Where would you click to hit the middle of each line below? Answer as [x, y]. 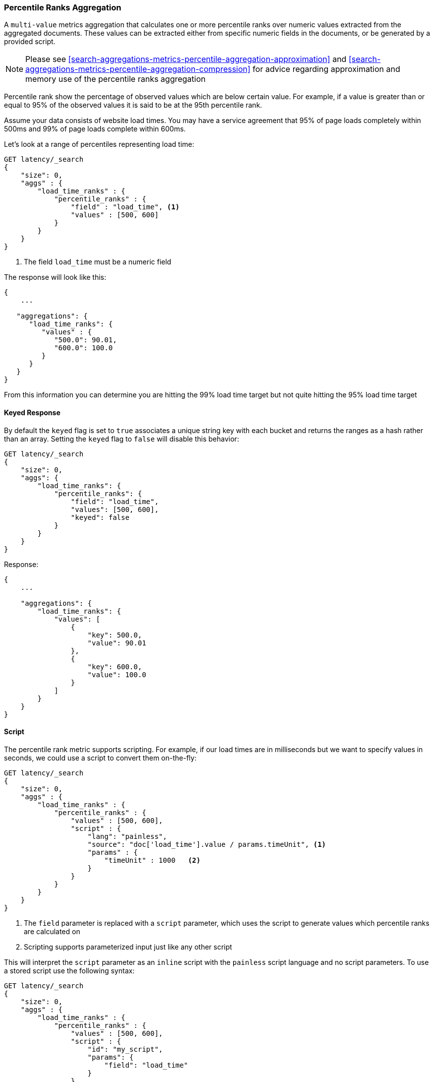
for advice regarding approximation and [326, 69]
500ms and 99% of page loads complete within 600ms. [95, 129]
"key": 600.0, [115, 667]
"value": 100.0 [117, 674]
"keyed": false [100, 517]
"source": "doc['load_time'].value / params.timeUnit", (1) [207, 844]
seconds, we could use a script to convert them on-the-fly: [100, 758]
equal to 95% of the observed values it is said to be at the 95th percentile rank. [133, 105]
